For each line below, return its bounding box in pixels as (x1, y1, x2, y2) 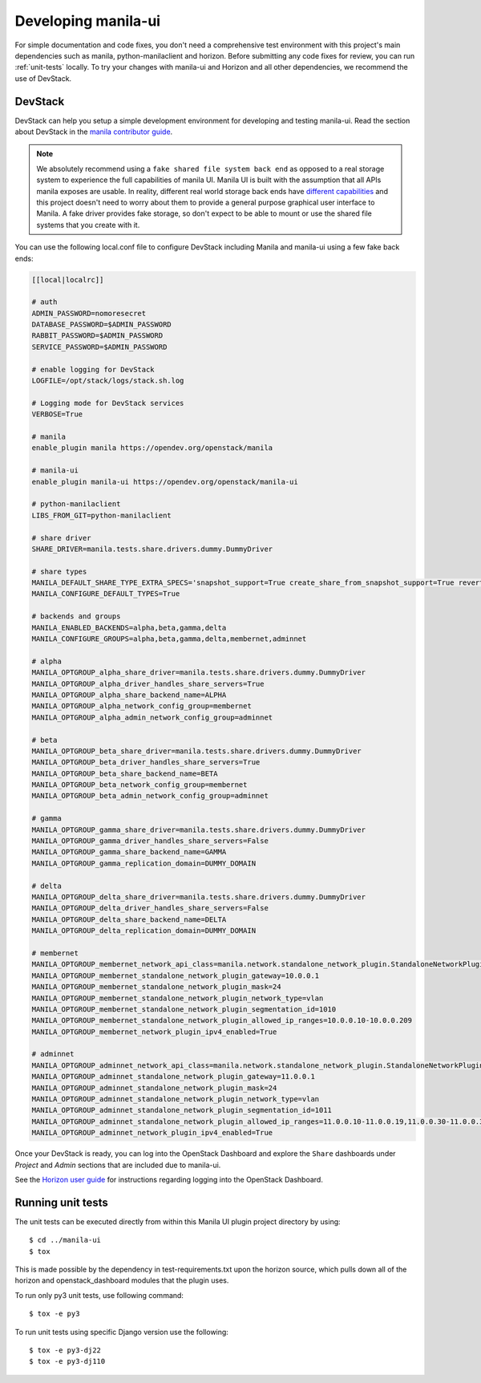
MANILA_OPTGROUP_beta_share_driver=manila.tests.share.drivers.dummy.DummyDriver (31, 746, 362, 756)
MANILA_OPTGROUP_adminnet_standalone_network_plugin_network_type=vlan (31, 1095, 320, 1104)
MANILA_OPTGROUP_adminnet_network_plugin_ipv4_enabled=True (31, 1128, 273, 1138)
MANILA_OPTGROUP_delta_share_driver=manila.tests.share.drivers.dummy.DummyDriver (31, 893, 366, 902)
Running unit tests (14, 1195, 108, 1209)
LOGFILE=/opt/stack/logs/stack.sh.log (31, 376, 184, 385)
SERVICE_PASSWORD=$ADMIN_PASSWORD (31, 342, 168, 351)
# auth (31, 298, 58, 306)
